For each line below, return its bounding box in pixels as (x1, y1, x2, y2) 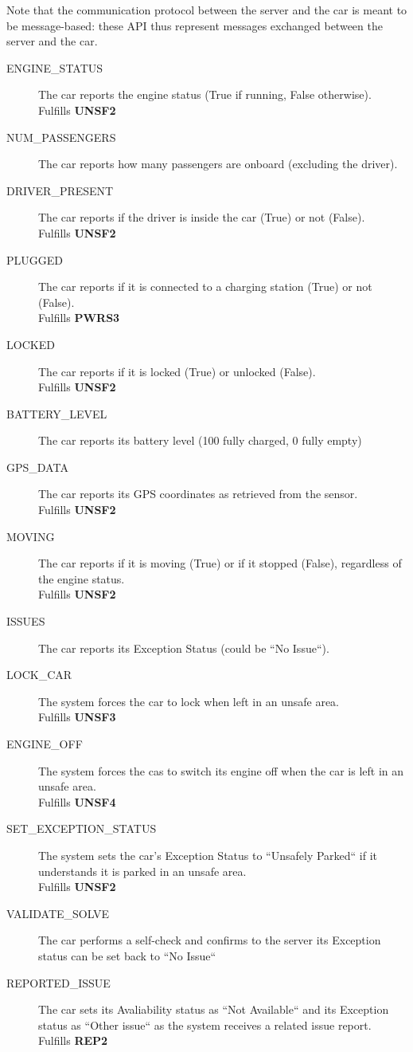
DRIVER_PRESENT (6, 182, 114, 198)
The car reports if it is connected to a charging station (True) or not (38, 278, 372, 295)
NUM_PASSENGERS (6, 128, 116, 145)
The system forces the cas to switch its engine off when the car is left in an (38, 762, 404, 779)
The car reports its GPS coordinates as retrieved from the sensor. (38, 485, 358, 502)
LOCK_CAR (6, 666, 72, 683)
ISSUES (6, 613, 45, 630)
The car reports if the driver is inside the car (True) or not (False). (38, 209, 365, 226)
